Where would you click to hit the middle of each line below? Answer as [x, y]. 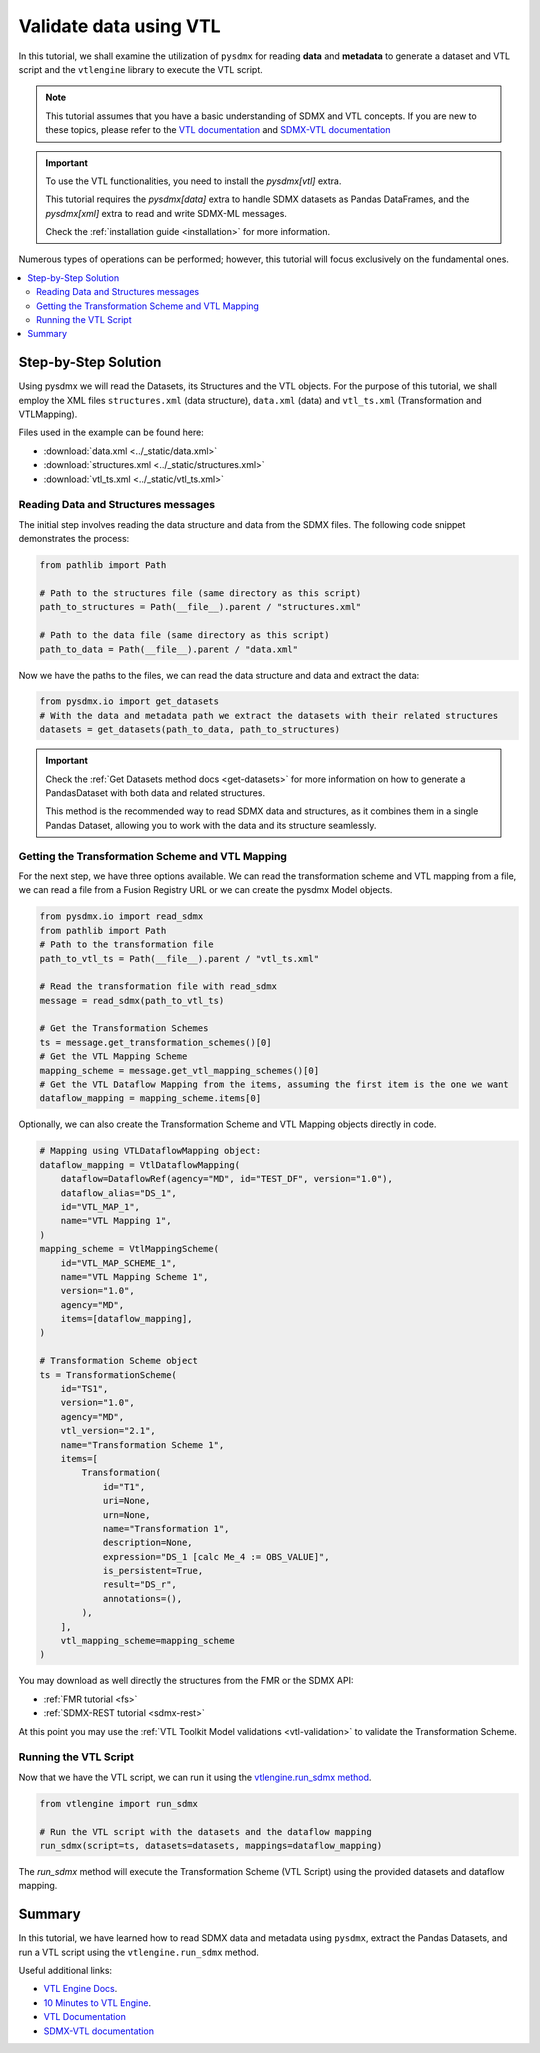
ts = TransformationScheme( [108, 1374]
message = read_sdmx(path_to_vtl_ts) [132, 1000]
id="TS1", [84, 1389]
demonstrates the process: [74, 539]
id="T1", [124, 1486]
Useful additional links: [65, 1970]
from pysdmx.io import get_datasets [129, 701]
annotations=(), [142, 1598]
